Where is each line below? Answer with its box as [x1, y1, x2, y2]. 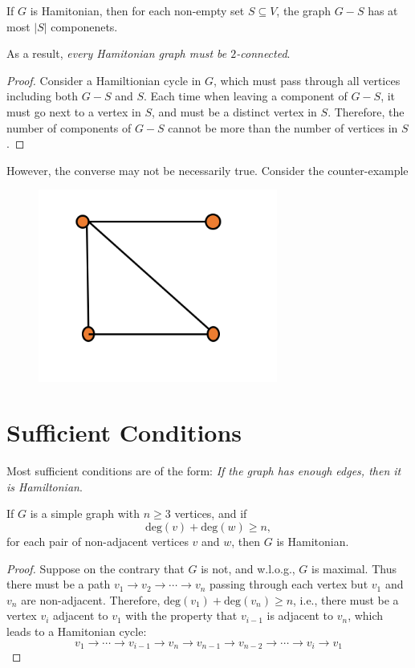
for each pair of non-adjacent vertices [6, 533, 189, 550]
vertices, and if [174, 505, 247, 522]
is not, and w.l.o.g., [201, 560, 295, 576]
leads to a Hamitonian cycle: [6, 623, 147, 640]
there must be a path [6, 576, 111, 593]
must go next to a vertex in [6, 103, 141, 120]
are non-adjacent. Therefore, [21, 591, 161, 608]
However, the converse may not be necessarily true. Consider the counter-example [6, 161, 409, 178]
